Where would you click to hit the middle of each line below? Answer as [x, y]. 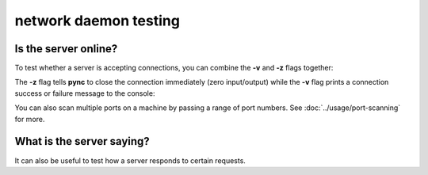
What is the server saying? [82, 141]
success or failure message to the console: [85, 93]
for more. [30, 119]
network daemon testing [97, 21]
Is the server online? [66, 49]
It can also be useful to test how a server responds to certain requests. [130, 160]
